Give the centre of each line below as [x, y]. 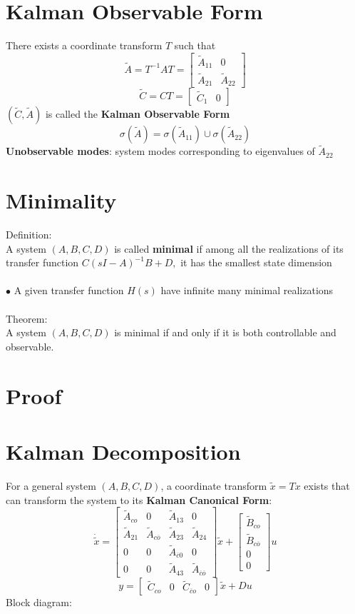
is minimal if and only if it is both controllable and [225, 332]
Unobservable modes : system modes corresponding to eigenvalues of [160, 151]
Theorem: [27, 318]
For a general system [51, 485]
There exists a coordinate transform [84, 45]
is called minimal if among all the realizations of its [229, 248]
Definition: [29, 235]
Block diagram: [39, 602]
